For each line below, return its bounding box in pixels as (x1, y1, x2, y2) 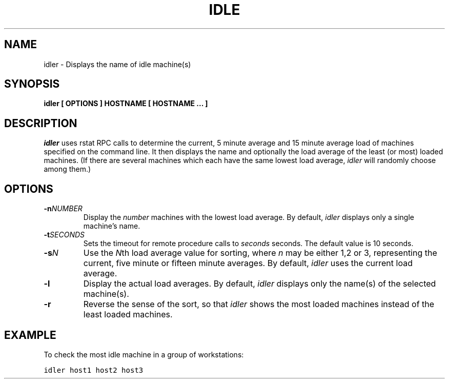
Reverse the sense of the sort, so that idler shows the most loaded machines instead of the (83, 299, 435, 310)
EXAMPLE (4, 328, 56, 341)
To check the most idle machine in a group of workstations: (44, 350, 244, 359)
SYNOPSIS (4, 77, 60, 91)
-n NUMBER (44, 204, 83, 213)
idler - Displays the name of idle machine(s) (44, 59, 191, 69)
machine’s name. (83, 221, 140, 231)
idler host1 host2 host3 (44, 366, 144, 374)
